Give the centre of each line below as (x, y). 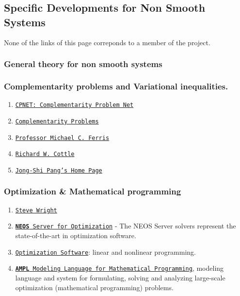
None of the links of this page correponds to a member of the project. (107, 42)
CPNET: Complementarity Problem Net (74, 105)
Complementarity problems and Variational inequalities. (116, 86)
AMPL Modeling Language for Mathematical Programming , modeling (120, 268)
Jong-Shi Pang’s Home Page (59, 170)
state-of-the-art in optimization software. (76, 235)
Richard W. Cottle (45, 154)
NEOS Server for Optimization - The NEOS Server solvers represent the (126, 226)
